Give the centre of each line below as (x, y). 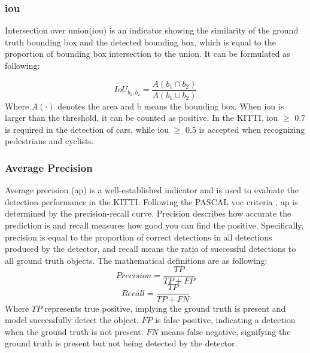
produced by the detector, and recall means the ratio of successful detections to (151, 249)
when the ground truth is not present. (74, 331)
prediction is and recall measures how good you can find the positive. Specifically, (154, 225)
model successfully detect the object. (72, 320)
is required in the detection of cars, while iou (87, 129)
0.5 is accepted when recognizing (245, 129)
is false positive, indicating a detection (225, 320)
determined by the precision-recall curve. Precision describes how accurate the (148, 213)
